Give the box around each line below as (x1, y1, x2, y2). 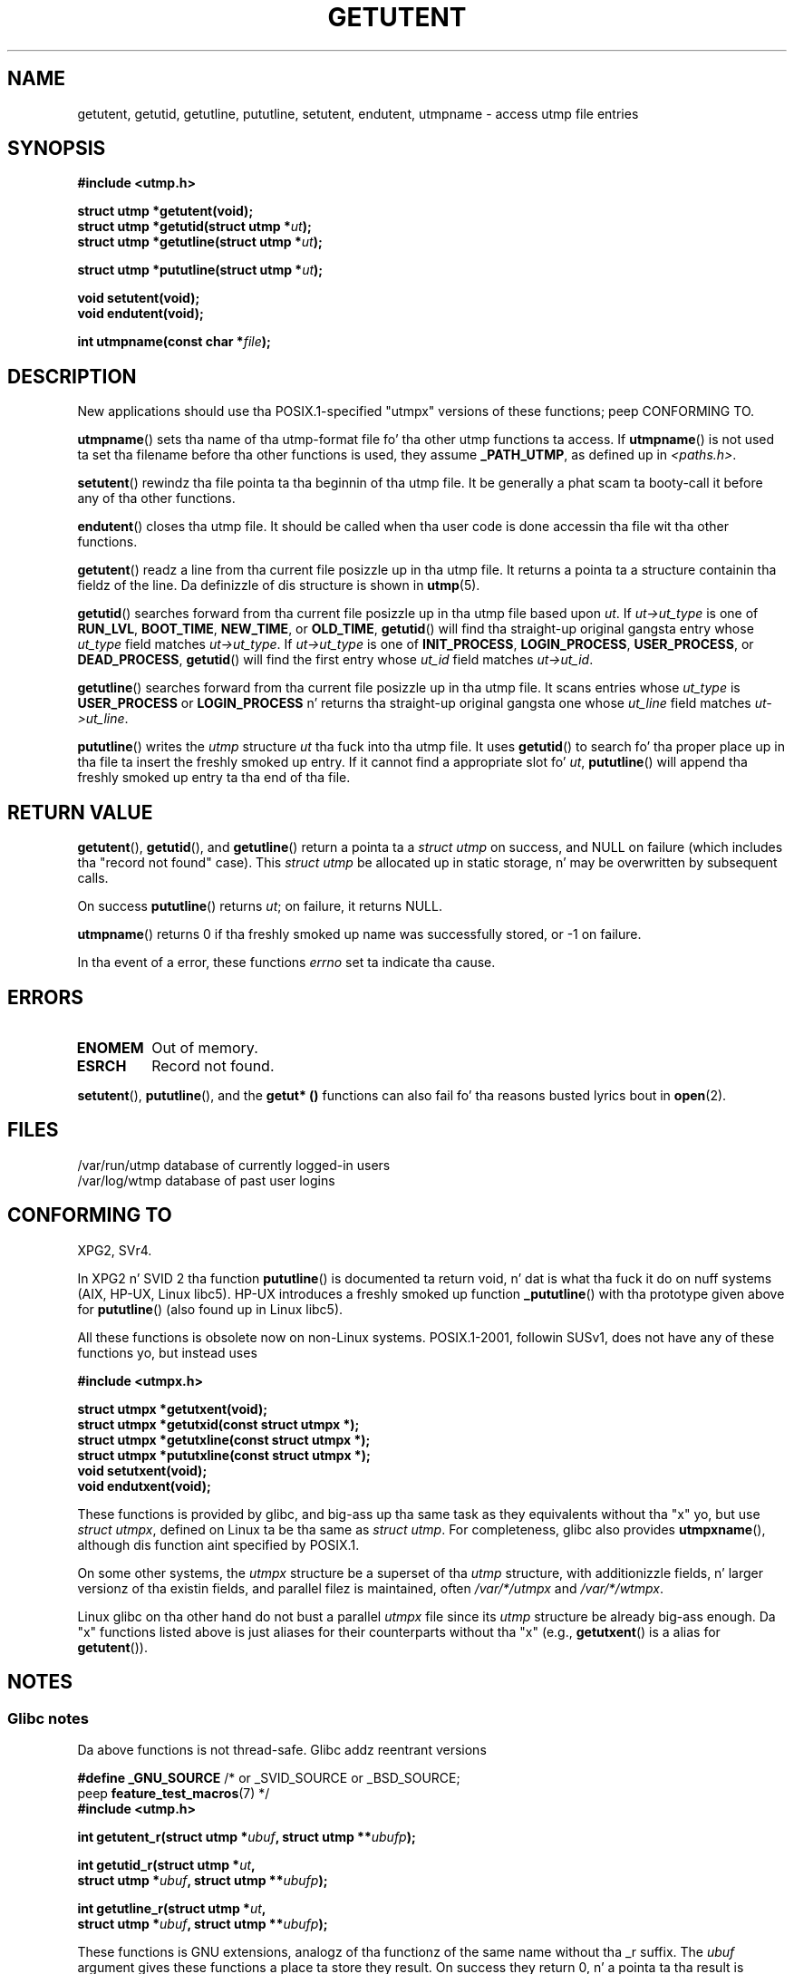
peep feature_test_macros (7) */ (77, 1785, 270, 1801)
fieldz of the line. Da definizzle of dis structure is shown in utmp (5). (77, 577, 480, 594)
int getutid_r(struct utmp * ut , (77, 1856, 256, 1872)
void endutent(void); (77, 305, 204, 322)
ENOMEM (76, 1038, 144, 1057)
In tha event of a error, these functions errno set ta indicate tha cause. (77, 954, 496, 971)
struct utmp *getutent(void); (77, 203, 254, 219)
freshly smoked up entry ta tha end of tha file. (77, 769, 351, 786)
